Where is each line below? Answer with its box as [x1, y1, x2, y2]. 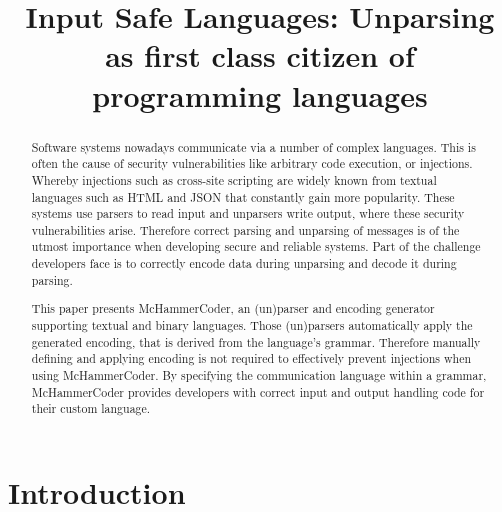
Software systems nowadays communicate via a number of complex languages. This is [31, 138, 476, 155]
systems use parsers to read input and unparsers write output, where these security [31, 205, 465, 222]
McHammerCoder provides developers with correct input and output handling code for [31, 383, 485, 400]
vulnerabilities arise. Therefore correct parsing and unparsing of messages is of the [31, 221, 460, 238]
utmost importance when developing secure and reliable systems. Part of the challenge [31, 238, 481, 255]
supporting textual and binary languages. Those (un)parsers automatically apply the [31, 317, 473, 333]
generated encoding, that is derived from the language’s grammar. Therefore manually [31, 333, 481, 350]
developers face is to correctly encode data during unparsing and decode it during [31, 255, 457, 272]
